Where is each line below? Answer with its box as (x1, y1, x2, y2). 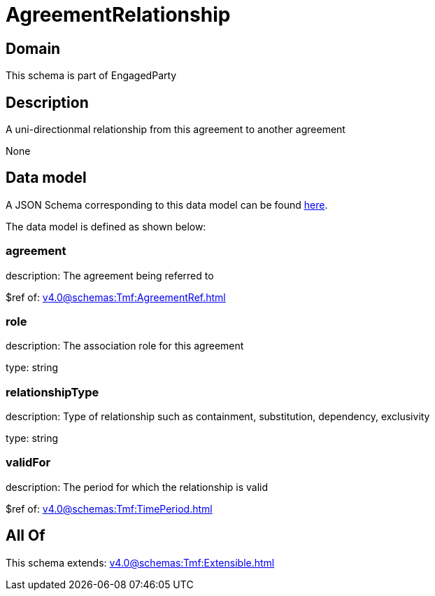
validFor (6, 455, 51, 470)
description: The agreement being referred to (6, 269, 214, 282)
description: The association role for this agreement (6, 340, 244, 352)
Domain (6, 39, 61, 57)
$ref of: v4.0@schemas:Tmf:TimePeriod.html (6, 502, 213, 515)
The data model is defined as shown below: (6, 220, 206, 233)
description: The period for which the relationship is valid (6, 480, 269, 493)
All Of (6, 527, 45, 545)
